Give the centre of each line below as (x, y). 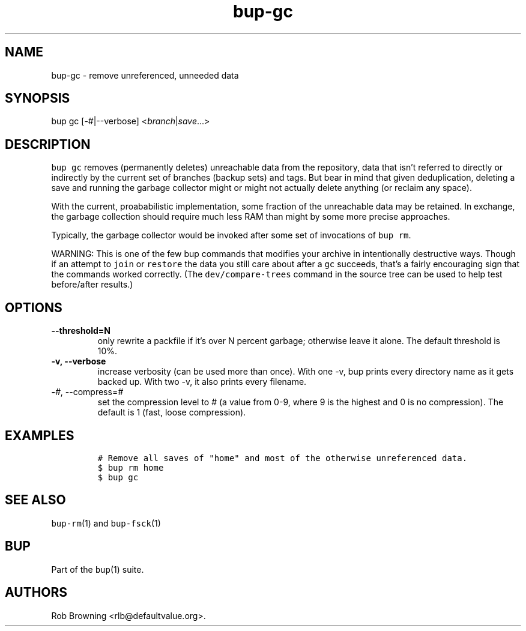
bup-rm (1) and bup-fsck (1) (106, 523)
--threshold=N (81, 331)
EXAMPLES (40, 435)
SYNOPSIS (38, 98)
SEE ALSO (35, 500)
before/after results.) (92, 285)
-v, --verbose (79, 361)
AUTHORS (36, 593)
